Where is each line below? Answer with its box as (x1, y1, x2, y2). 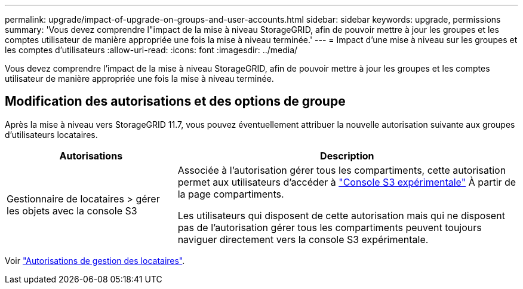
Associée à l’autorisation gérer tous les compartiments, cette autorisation (177, 164, 506, 176)
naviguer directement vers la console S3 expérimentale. (177, 233, 429, 245)
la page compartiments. (177, 187, 284, 200)
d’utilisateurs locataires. (5, 129, 98, 140)
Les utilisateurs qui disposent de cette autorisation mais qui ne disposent (177, 209, 505, 222)
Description (320, 149, 374, 162)
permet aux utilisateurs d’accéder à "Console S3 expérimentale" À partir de (177, 176, 516, 188)
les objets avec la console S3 (7, 204, 137, 217)
